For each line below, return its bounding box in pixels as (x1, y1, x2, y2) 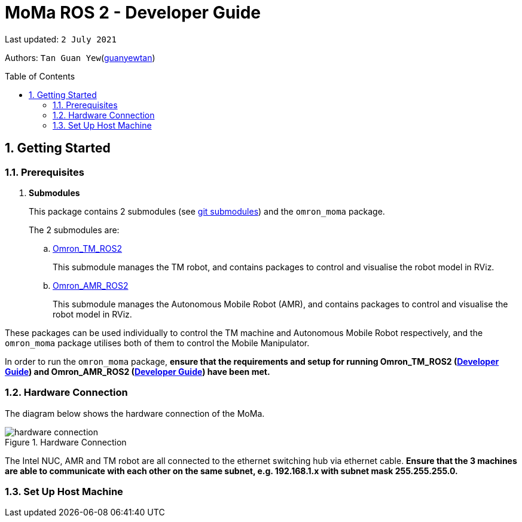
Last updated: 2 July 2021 (5, 33, 117, 44)
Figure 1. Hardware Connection (5, 436, 127, 447)
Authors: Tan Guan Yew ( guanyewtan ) (5, 52, 155, 63)
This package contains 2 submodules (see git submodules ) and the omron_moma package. (29, 206, 385, 216)
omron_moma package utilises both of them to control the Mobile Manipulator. (5, 337, 310, 348)
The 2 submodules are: (29, 224, 120, 235)
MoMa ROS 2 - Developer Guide (5, 2, 261, 23)
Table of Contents (5, 71, 75, 81)
